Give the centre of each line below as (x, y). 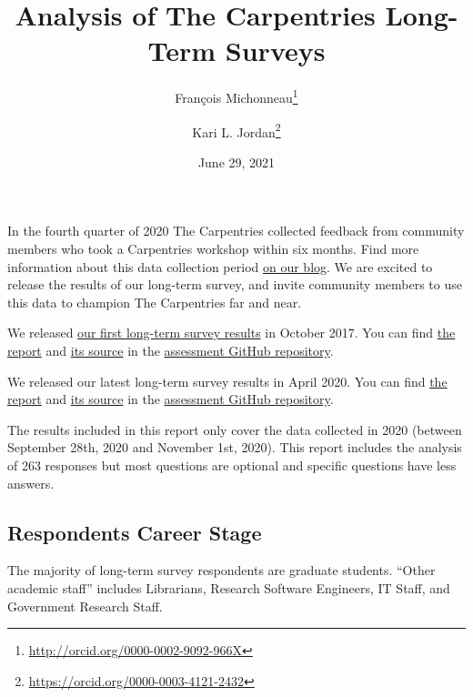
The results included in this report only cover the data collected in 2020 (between (235, 429)
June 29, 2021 (236, 162)
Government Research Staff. (85, 606)
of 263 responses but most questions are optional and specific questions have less (232, 465)
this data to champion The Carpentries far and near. (155, 302)
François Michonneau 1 (236, 96)
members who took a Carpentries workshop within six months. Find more (213, 248)
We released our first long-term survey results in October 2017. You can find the (231, 333)
